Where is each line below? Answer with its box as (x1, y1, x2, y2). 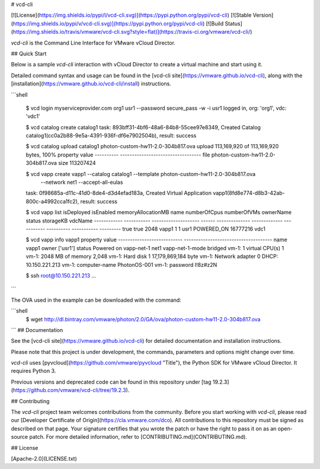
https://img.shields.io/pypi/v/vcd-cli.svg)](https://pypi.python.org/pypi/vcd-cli (12, 20, 203, 27)
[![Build (206, 20, 224, 27)
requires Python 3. (11, 368, 56, 375)
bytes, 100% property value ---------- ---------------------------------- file (25, 151, 210, 158)
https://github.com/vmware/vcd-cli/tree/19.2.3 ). (12, 387, 130, 394)
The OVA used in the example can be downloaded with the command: (11, 296, 182, 304)
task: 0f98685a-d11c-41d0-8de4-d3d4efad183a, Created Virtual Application (25, 190, 212, 197)
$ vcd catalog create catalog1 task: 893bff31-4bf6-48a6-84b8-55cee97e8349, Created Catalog (25, 123, 261, 130)
